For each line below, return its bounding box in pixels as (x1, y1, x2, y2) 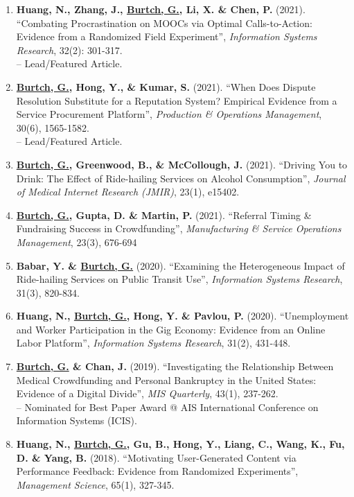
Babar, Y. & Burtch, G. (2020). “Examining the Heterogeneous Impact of (16, 258, 345, 272)
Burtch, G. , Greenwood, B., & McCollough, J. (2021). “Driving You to (16, 157, 348, 171)
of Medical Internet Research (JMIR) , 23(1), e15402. (16, 184, 240, 199)
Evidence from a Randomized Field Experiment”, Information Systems (16, 29, 317, 44)
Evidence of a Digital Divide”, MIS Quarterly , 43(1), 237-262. (16, 386, 278, 401)
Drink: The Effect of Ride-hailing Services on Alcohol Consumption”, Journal (16, 171, 346, 185)
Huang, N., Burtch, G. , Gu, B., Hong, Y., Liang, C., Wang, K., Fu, (16, 437, 345, 451)
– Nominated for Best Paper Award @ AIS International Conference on (16, 399, 319, 414)
